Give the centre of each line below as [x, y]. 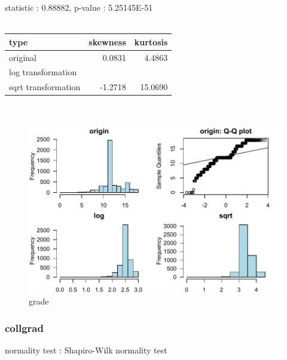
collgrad [24, 327]
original [23, 57]
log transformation [43, 72]
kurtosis [151, 41]
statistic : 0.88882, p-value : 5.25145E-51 [79, 7]
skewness [107, 41]
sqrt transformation [45, 87]
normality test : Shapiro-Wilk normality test [86, 350]
